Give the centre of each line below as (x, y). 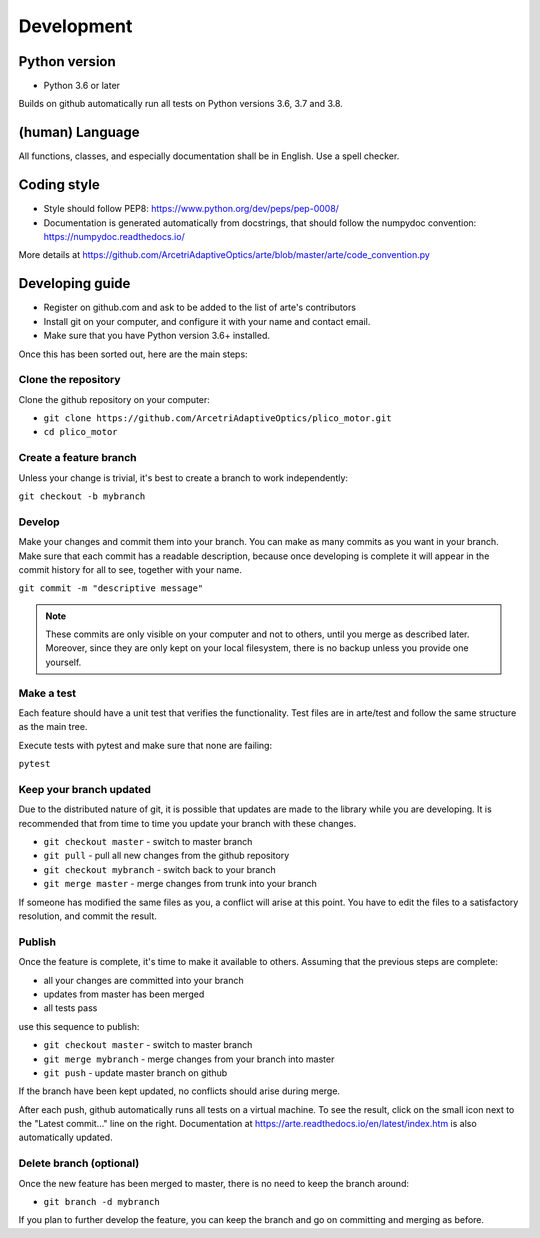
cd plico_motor (81, 432)
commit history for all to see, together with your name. (130, 569)
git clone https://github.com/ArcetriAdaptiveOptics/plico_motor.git (217, 418)
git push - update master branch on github (135, 1072)
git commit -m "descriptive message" (111, 588)
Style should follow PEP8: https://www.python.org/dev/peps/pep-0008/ (191, 209)
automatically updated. (66, 1137)
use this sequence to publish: (79, 1026)
